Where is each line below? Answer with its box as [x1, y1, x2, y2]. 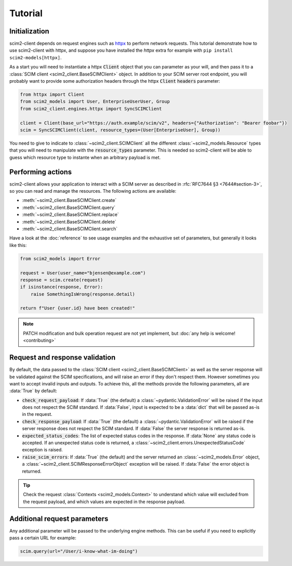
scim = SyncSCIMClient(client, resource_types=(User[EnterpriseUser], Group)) [20, 127, 221, 133]
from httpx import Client [20, 92, 85, 97]
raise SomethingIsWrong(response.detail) [30, 291, 135, 297]
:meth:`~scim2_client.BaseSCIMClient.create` [22, 197, 117, 203]
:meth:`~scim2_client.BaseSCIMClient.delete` [22, 219, 117, 225]
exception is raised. [22, 447, 63, 453]
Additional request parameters [9, 514, 108, 523]
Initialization [9, 27, 50, 36]
